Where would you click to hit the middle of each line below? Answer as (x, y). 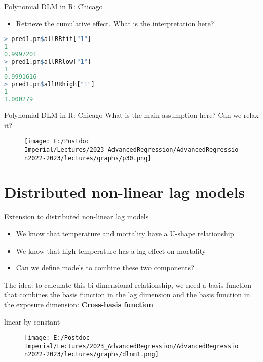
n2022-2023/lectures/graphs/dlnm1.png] (91, 355)
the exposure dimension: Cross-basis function (79, 304)
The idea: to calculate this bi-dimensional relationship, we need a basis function (128, 284)
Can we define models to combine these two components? (105, 268)
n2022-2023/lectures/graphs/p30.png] (88, 158)
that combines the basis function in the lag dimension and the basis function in (127, 294)
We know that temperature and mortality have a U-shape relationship (125, 233)
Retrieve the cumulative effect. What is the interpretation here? (115, 23)
